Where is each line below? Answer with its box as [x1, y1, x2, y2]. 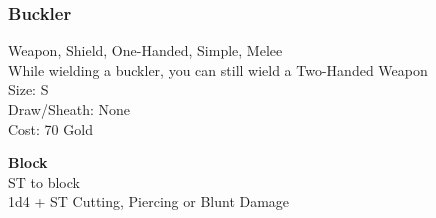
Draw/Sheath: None [8, 99, 130, 119]
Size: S [8, 79, 49, 100]
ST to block [8, 171, 80, 192]
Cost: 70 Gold [8, 118, 93, 139]
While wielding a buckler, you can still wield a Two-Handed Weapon [8, 59, 428, 80]
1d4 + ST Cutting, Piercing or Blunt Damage [8, 191, 290, 212]
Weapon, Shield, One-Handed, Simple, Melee [8, 40, 283, 61]
